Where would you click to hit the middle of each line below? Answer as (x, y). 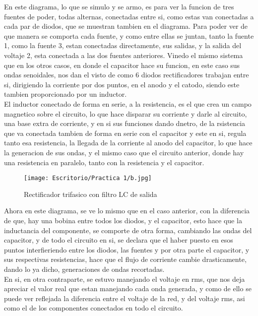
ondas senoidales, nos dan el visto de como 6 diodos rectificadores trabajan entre (127, 75)
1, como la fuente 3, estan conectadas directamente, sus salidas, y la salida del (123, 45)
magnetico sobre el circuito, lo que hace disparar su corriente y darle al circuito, (126, 113)
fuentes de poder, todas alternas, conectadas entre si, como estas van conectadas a (129, 16)
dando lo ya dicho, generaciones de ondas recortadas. (84, 269)
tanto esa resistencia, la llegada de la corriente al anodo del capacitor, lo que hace (128, 143)
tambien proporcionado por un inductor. (65, 94)
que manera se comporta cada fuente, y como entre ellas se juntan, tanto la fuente (129, 35)
